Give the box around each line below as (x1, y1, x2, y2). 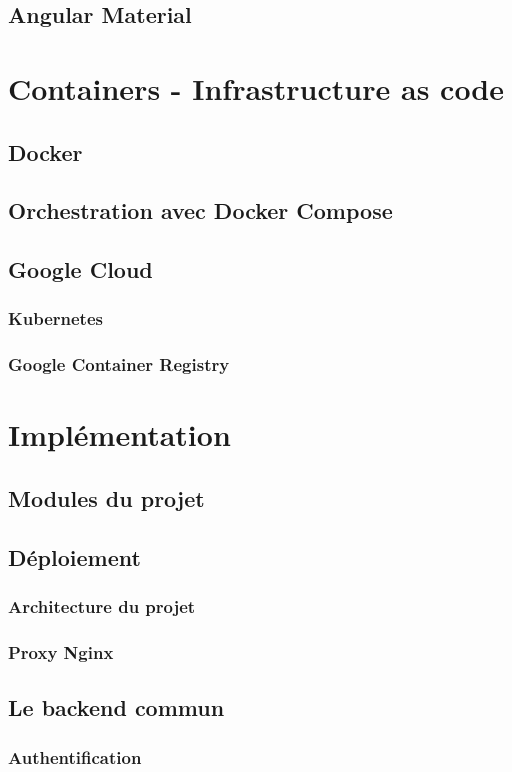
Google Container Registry (8, 352, 230, 377)
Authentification (8, 744, 142, 769)
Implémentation (8, 414, 231, 455)
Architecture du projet (8, 594, 196, 619)
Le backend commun (8, 692, 225, 723)
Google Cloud (8, 254, 153, 285)
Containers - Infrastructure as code (8, 67, 505, 108)
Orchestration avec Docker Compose (8, 195, 393, 226)
